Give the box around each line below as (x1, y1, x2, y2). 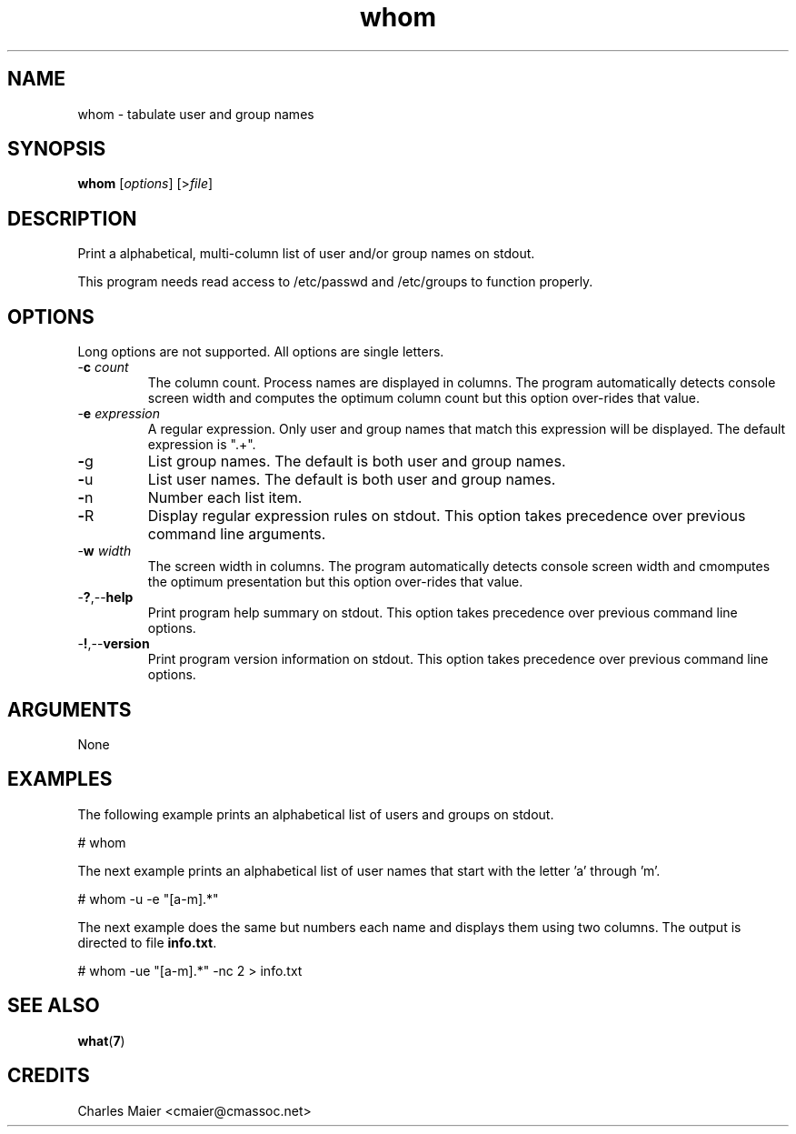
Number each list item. (147, 488, 303, 507)
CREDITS (7, 1064, 90, 1088)
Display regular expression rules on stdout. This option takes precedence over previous (147, 507, 746, 526)
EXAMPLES (7, 768, 113, 791)
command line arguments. (147, 525, 326, 544)
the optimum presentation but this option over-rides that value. (147, 574, 523, 590)
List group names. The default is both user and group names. (147, 452, 566, 471)
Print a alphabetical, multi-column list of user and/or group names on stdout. (77, 246, 535, 262)
